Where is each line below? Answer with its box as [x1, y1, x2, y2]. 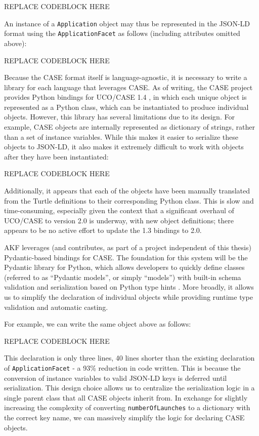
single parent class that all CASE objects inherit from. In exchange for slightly [4, 392, 248, 403]
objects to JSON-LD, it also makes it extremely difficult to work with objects [4, 141, 244, 152]
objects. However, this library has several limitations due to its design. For [4, 111, 235, 122]
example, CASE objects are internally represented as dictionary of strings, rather [4, 122, 255, 132]
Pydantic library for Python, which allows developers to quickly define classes [4, 262, 245, 272]
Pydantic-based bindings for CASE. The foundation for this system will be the [4, 252, 248, 262]
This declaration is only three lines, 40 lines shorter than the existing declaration [4, 352, 255, 363]
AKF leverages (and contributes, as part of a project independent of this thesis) [4, 242, 251, 252]
